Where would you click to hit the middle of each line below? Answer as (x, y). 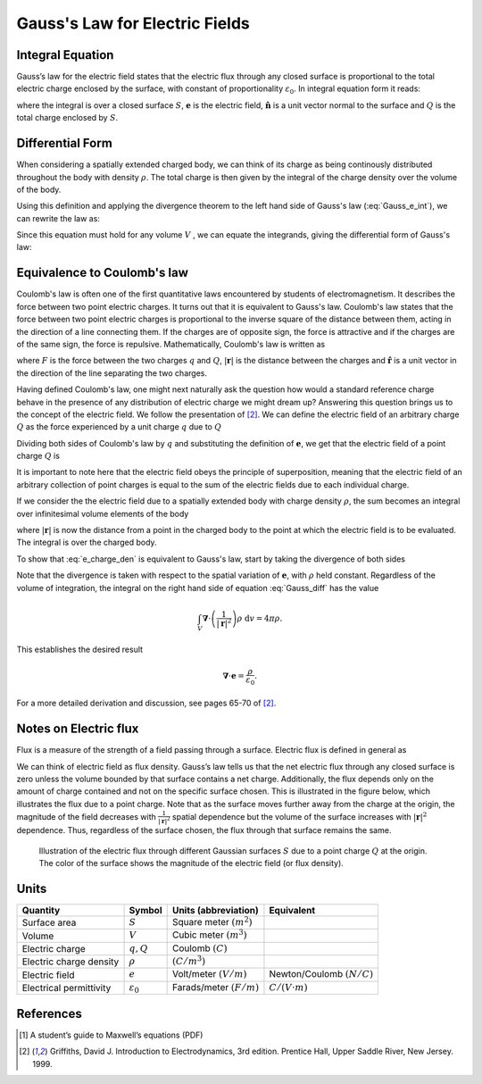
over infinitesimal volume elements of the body (103, 513)
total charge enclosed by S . (67, 118)
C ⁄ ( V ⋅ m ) (288, 987)
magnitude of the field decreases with (86, 816)
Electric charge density (71, 962)
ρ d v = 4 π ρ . (260, 618)
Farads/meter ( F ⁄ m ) (215, 987)
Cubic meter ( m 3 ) (209, 934)
